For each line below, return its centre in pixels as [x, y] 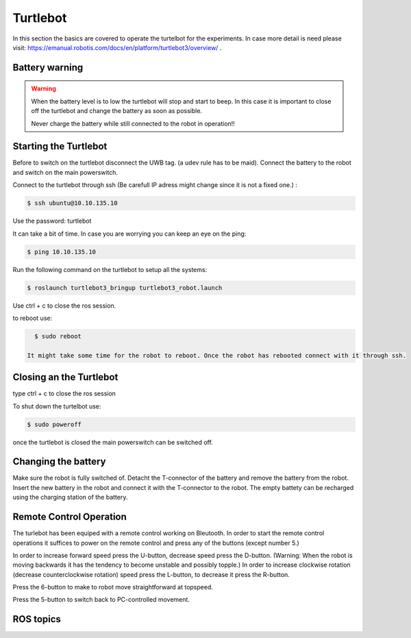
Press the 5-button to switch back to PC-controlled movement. [101, 600]
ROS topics [37, 619]
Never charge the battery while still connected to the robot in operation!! [133, 123]
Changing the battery [59, 462]
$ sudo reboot [58, 336]
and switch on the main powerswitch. [65, 172]
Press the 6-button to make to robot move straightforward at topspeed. [113, 587]
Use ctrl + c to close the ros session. [64, 306]
